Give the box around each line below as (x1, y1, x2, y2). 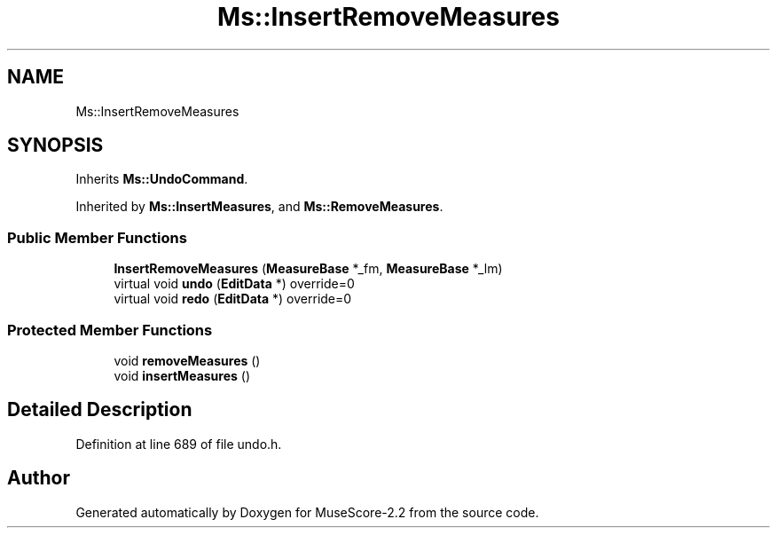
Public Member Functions (7, 228, 187, 247)
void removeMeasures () (114, 352, 261, 368)
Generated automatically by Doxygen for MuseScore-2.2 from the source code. (75, 504, 539, 520)
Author (7, 467, 70, 490)
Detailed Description (7, 398, 192, 421)
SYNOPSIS (7, 134, 104, 157)
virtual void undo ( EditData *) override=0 (114, 276, 355, 292)
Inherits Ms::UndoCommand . (75, 171, 248, 187)
